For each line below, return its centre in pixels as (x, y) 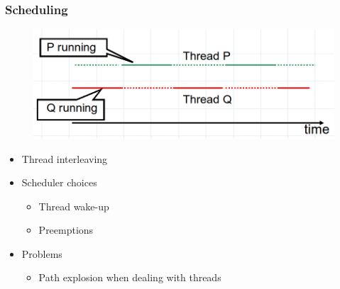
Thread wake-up (74, 206)
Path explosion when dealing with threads (130, 277)
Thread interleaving (65, 158)
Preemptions (66, 230)
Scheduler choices (59, 182)
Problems (42, 253)
